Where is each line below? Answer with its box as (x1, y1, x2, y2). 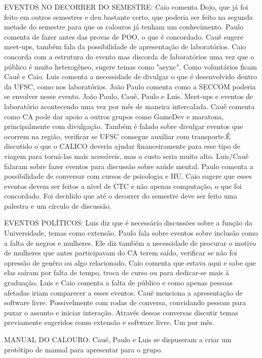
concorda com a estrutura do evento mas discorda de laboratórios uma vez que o (4, 51, 254, 61)
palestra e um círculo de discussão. (4, 200, 111, 211)
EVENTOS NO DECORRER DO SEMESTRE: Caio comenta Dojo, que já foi (4, 2, 248, 12)
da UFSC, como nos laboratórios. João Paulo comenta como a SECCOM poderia (4, 81, 256, 91)
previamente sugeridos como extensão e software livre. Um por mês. (4, 317, 214, 328)
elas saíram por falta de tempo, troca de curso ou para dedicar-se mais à (4, 267, 229, 278)
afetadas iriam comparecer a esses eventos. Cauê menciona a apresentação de (4, 287, 243, 298)
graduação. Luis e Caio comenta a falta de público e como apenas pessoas (4, 277, 233, 288)
